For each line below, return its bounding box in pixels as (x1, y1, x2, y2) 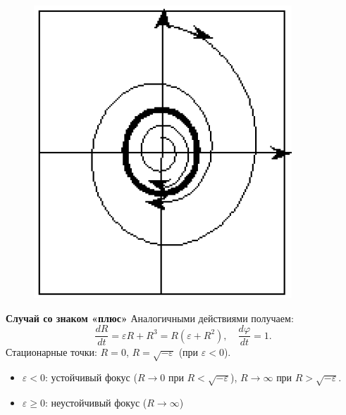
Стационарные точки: (6, 345, 97, 359)
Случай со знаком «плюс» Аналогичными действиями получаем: (6, 310, 294, 325)
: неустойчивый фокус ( (44, 395, 147, 409)
